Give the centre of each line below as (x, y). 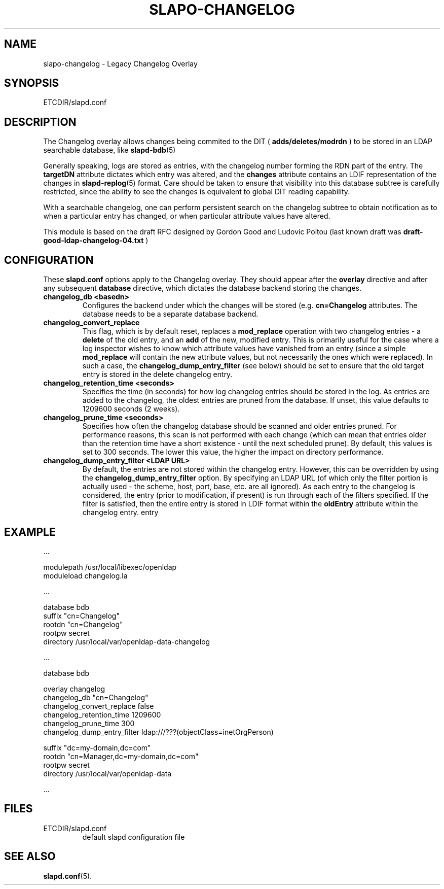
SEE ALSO (30, 857)
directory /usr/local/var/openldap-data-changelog (127, 641)
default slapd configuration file (134, 837)
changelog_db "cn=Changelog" (96, 697)
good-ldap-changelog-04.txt (94, 241)
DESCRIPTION (40, 122)
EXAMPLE (30, 532)
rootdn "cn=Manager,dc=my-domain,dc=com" (121, 756)
